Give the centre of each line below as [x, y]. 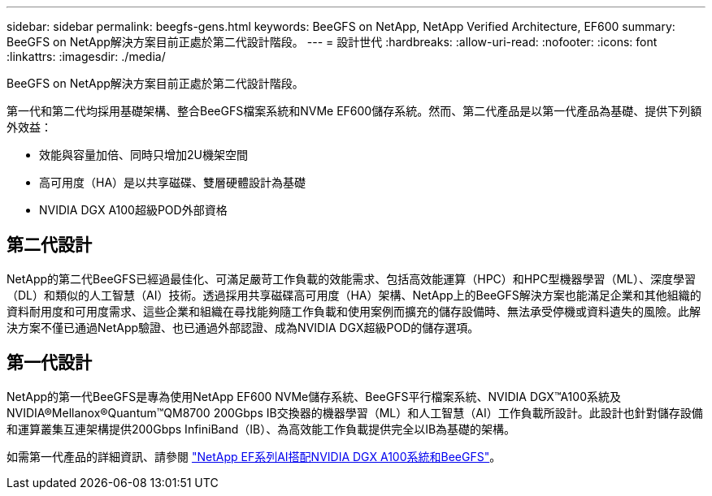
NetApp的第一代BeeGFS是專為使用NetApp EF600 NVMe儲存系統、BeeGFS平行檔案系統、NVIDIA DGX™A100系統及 [314, 396]
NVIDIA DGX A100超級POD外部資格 [133, 210]
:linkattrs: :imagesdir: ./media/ [86, 56]
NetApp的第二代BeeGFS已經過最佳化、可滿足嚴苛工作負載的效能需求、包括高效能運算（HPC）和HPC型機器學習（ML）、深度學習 [351, 278]
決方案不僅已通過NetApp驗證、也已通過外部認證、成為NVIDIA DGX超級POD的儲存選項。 [243, 327]
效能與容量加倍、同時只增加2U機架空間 [143, 155]
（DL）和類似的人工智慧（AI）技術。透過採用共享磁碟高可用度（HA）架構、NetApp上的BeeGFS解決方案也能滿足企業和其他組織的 [354, 295]
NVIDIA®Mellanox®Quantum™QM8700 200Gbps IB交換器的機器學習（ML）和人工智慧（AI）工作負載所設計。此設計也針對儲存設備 [355, 412]
